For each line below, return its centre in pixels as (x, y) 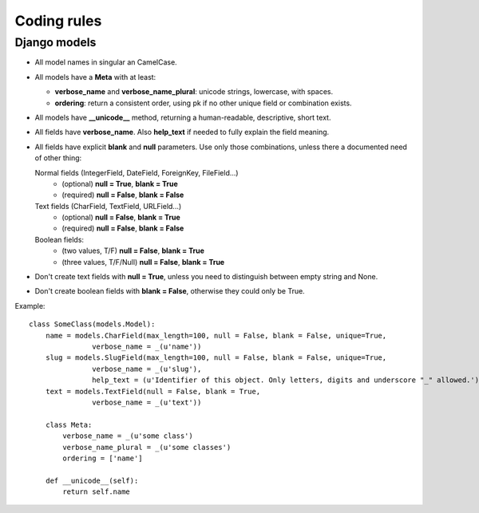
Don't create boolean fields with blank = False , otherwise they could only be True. (170, 291)
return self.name (97, 492)
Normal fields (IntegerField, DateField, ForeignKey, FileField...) (137, 172)
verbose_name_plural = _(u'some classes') (147, 447)
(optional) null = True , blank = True (120, 183)
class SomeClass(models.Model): (92, 324)
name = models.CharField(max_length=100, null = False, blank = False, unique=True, (216, 335)
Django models (55, 42)
